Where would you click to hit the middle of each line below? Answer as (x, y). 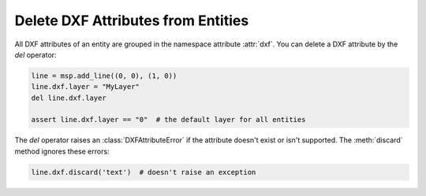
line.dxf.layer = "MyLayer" (85, 87)
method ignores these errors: (62, 151)
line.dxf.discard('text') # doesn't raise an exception (144, 172)
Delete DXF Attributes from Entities (132, 20)
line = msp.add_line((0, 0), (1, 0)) (104, 76)
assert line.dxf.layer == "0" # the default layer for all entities (168, 120)
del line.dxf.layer (69, 98)
